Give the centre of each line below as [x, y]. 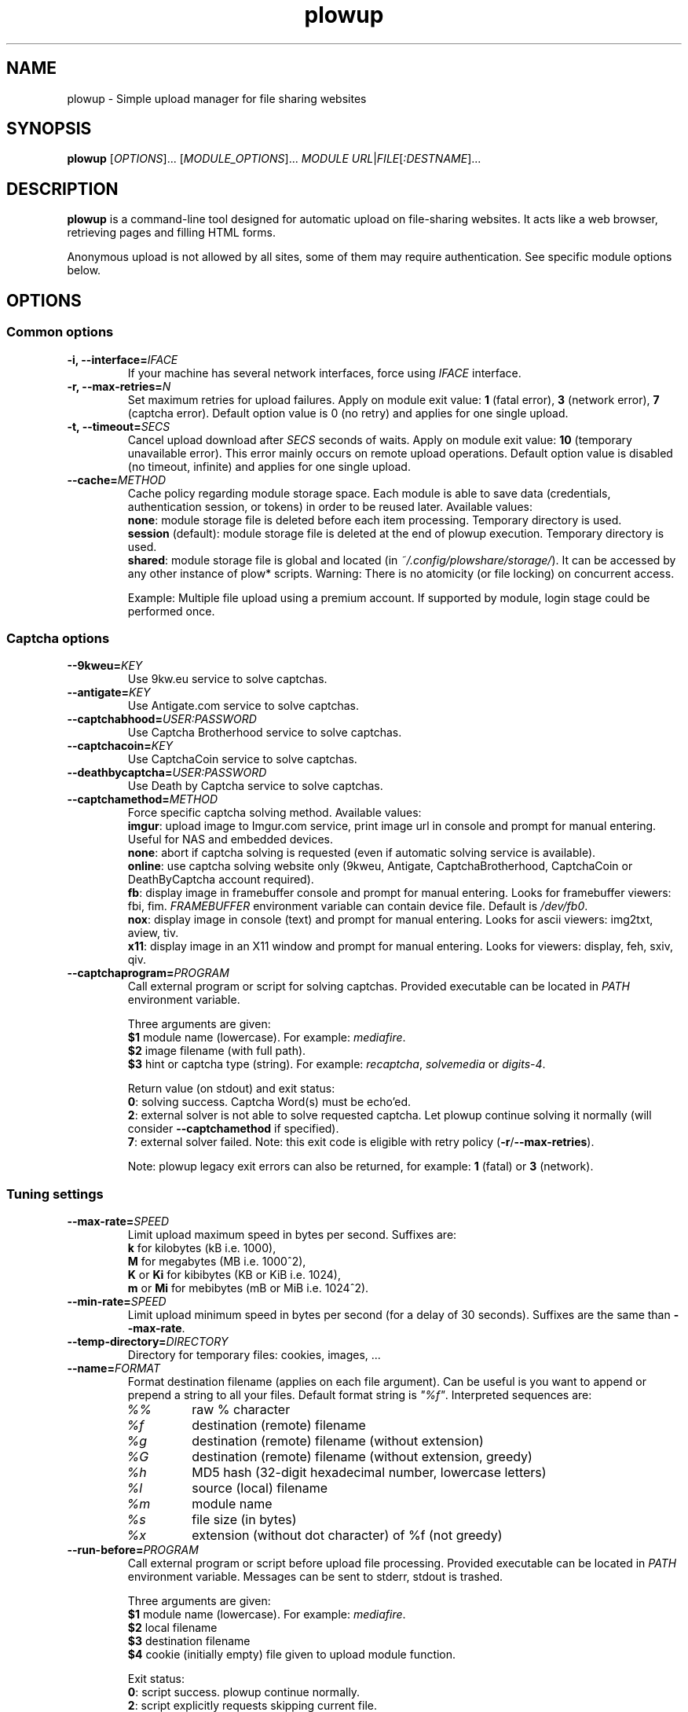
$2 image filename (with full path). [217, 1051]
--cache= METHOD [117, 479]
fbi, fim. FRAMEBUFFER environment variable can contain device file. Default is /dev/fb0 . [358, 906]
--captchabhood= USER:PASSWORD [162, 719]
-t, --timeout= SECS [119, 426]
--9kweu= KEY [105, 666]
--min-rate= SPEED [117, 1301]
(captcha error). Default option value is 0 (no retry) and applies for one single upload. [348, 413]
